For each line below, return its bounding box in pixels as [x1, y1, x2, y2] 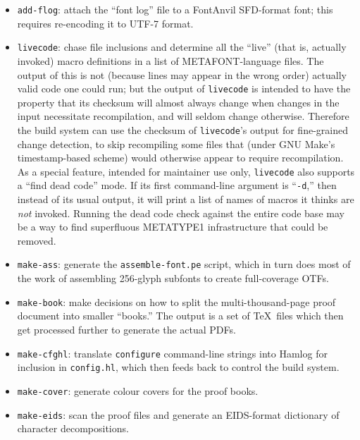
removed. [17, 233, 56, 248]
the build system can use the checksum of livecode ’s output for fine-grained [17, 122, 348, 137]
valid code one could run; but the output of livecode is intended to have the [17, 81, 351, 96]
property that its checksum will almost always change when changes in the [17, 94, 340, 109]
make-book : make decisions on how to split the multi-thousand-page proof [17, 294, 336, 309]
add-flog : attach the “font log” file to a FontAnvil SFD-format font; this [17, 2, 333, 16]
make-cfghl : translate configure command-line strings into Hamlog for [17, 346, 328, 360]
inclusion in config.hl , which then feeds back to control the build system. [17, 360, 340, 374]
